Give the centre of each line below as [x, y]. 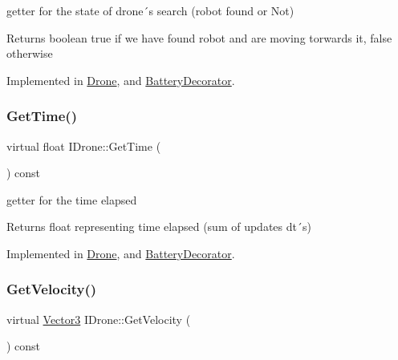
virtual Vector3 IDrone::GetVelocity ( [99, 319]
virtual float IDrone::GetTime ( [84, 146]
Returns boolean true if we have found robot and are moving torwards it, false [199, 37]
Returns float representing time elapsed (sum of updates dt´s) [159, 227]
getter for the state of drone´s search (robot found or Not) [150, 10]
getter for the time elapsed [72, 199]
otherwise [30, 53]
